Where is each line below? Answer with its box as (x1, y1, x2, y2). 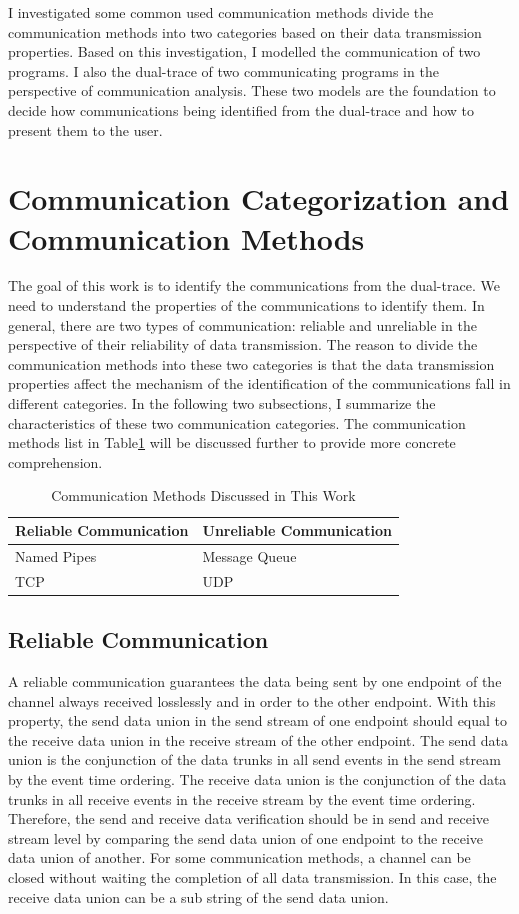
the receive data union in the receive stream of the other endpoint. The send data (8, 729, 509, 750)
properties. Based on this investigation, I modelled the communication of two (8, 41, 481, 62)
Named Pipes (15, 545, 97, 566)
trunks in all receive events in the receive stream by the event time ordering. (8, 788, 476, 809)
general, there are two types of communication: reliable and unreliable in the (8, 314, 477, 335)
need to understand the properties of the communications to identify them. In (8, 295, 485, 316)
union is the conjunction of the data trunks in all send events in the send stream (8, 749, 501, 770)
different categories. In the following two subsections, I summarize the (8, 393, 436, 414)
